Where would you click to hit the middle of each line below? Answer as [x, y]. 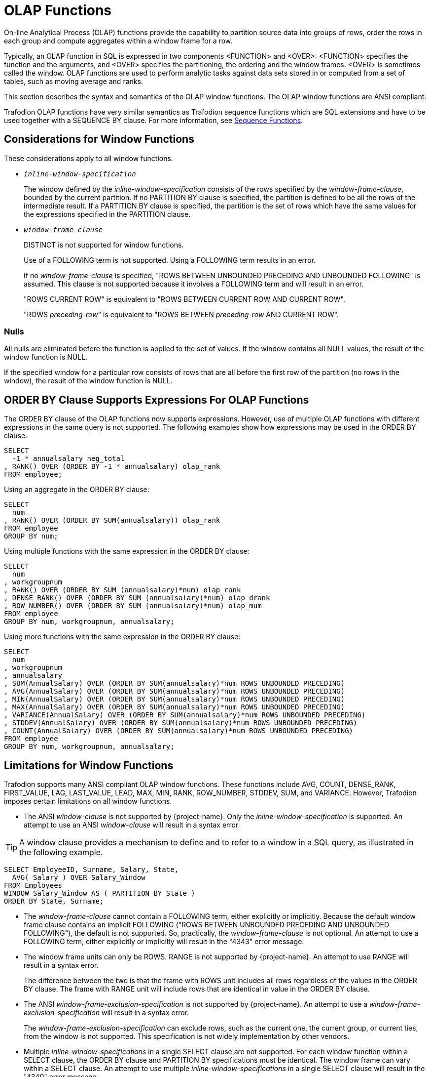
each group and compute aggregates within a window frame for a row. [118, 41]
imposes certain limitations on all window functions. [88, 801]
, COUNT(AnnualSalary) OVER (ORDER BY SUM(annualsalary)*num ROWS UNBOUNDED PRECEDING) [179, 731]
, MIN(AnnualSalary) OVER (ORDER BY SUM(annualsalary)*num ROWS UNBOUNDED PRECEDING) [175, 699]
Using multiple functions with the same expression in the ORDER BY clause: [127, 551]
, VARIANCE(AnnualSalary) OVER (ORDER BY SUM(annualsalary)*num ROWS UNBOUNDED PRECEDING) [185, 715]
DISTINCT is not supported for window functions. [104, 245]
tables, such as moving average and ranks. [73, 81]
